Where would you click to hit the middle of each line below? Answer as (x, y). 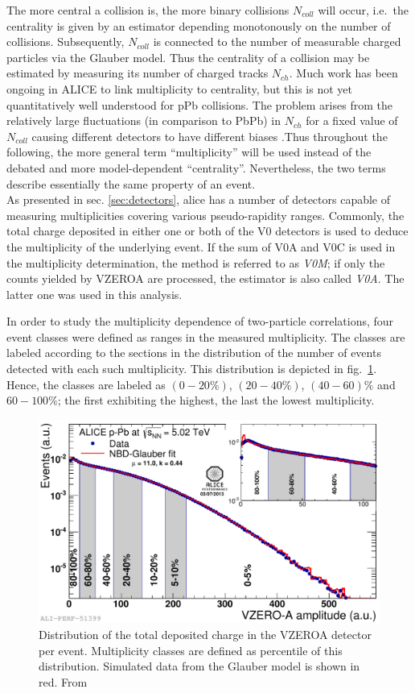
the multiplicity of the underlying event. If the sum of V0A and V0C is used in (201, 246)
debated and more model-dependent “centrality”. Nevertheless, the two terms (196, 167)
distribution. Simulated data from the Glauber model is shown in (199, 666)
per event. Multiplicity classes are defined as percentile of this (191, 650)
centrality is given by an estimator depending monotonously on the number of (199, 25)
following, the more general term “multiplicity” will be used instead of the (189, 152)
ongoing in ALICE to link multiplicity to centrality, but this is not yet (179, 88)
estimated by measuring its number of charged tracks (138, 73)
